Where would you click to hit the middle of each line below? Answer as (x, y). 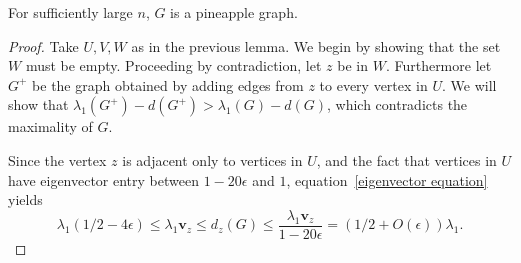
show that (38, 104)
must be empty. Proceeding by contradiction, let (173, 65)
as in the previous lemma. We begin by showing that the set (316, 45)
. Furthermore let (438, 65)
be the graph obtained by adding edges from (168, 84)
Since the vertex (57, 159)
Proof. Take (43, 45)
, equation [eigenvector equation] (387, 179)
